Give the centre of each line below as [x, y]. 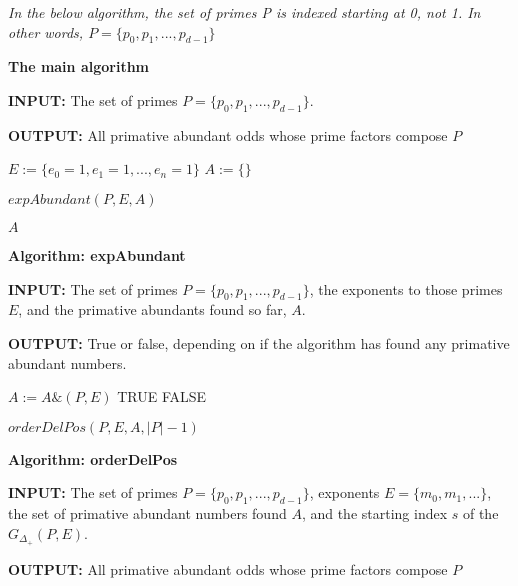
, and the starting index [374, 513]
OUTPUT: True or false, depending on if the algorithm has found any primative [259, 342]
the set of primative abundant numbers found [147, 513]
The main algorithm [79, 66]
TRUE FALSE [162, 396]
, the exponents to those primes [406, 288]
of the [480, 513]
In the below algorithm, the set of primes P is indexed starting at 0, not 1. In [244, 12]
